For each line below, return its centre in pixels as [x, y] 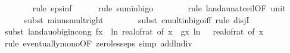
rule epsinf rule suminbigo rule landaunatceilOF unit [159, 8]
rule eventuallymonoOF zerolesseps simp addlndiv [98, 43]
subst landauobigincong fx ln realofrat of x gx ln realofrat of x [134, 31]
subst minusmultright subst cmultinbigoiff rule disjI [137, 19]
